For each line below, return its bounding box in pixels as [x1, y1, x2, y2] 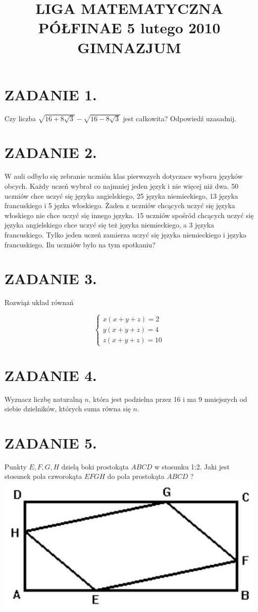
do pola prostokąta [107, 471, 165, 481]
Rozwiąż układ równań [4, 297, 74, 307]
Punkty [4, 461, 27, 471]
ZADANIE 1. [4, 84, 97, 104]
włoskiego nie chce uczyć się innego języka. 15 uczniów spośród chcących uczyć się [4, 210, 254, 220]
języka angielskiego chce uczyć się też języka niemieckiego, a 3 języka [4, 220, 214, 230]
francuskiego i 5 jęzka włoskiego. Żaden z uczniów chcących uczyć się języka [4, 200, 235, 211]
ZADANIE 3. [4, 268, 97, 289]
